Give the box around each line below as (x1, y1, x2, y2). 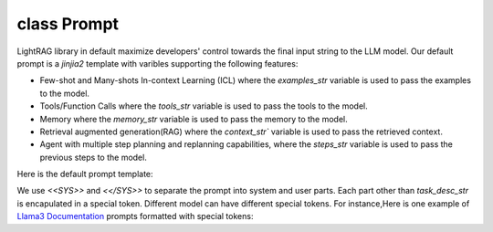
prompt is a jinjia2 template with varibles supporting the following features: (16, 58, 299, 69)
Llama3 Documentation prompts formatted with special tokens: (16, 211, 254, 222)
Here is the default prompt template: (16, 169, 154, 180)
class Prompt (16, 14, 119, 34)
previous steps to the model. (39, 152, 148, 163)
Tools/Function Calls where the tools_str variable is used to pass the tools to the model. (39, 100, 369, 111)
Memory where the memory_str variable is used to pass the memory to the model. (39, 113, 348, 124)
